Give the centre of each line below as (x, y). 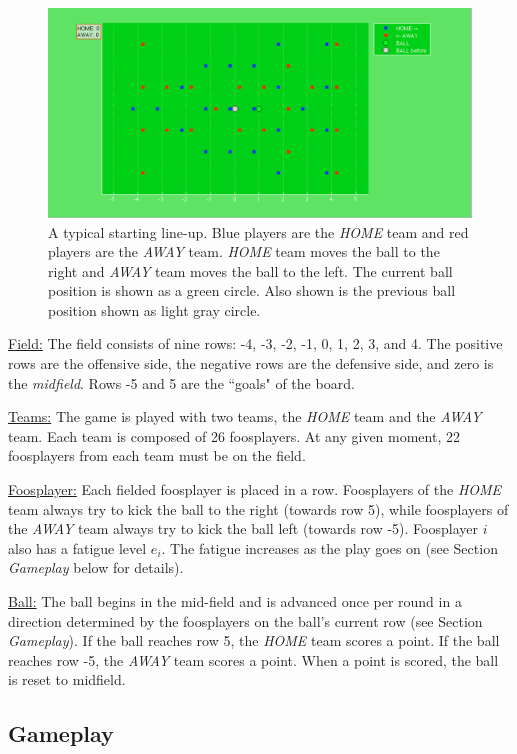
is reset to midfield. (67, 679)
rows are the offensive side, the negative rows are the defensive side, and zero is (251, 363)
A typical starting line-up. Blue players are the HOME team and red (258, 231)
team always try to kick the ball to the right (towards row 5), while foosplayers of (258, 508)
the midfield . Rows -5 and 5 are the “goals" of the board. (181, 382)
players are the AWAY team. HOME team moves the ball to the (244, 251)
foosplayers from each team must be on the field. (157, 455)
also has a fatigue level (77, 547)
